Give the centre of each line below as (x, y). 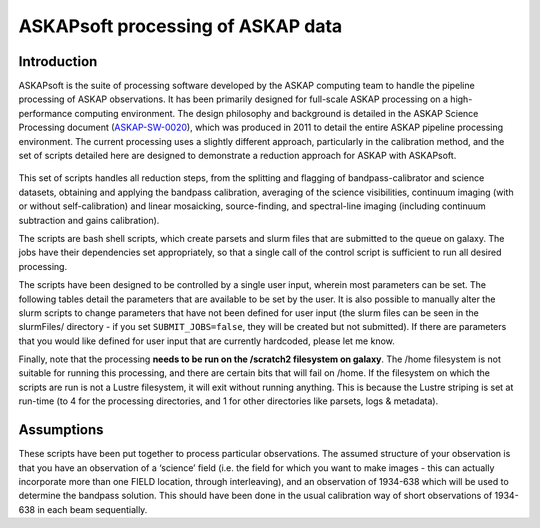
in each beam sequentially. (92, 509)
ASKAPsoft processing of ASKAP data (180, 26)
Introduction (58, 61)
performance (45, 113)
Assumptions (61, 430)
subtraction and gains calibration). (89, 220)
